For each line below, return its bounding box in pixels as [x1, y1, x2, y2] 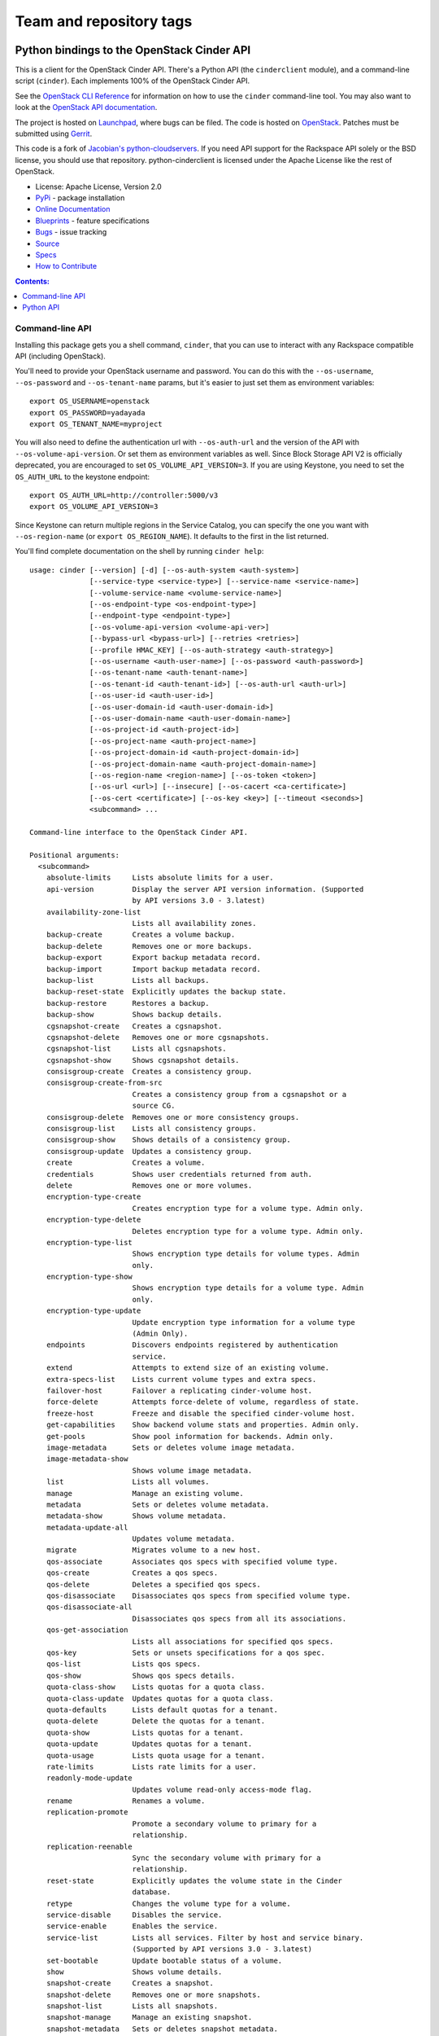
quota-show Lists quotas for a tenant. [46, 1727, 244, 1737]
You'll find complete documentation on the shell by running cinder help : [15, 546, 264, 556]
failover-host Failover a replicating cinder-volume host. [46, 1386, 313, 1395]
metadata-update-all [46, 1523, 128, 1532]
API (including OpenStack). [15, 351, 106, 362]
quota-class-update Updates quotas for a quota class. [46, 1694, 274, 1703]
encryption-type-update [46, 1306, 141, 1315]
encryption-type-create [46, 1192, 141, 1201]
